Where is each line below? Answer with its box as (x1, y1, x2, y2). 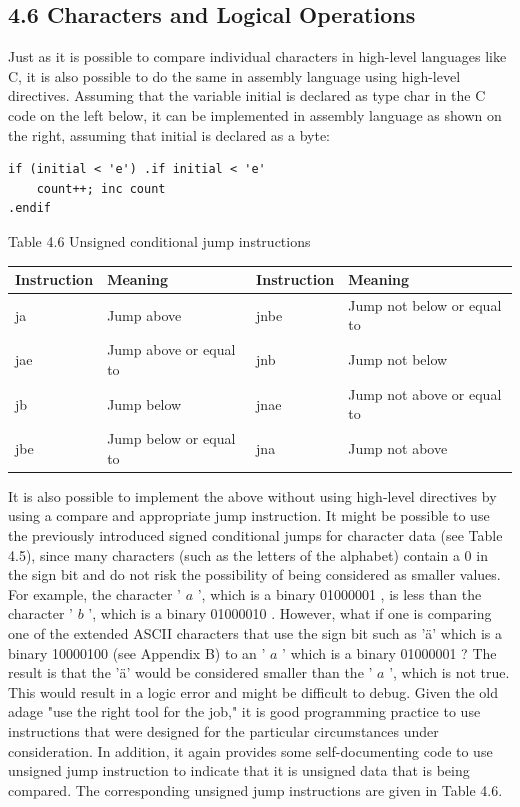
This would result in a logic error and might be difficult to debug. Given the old (8, 681, 499, 702)
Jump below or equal (107, 428, 236, 449)
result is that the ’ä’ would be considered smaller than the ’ (8, 662, 373, 683)
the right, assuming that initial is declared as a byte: (8, 124, 330, 145)
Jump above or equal (107, 339, 236, 360)
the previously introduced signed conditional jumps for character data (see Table (8, 525, 503, 546)
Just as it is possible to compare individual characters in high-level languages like (8, 46, 507, 67)
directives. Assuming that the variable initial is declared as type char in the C (8, 85, 486, 106)
